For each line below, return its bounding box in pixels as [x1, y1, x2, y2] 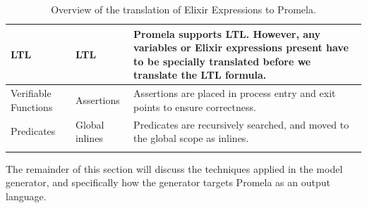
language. [6, 188, 47, 203]
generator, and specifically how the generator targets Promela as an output [6, 175, 330, 190]
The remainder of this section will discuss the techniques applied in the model [6, 161, 343, 176]
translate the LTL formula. [133, 67, 267, 82]
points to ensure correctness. [133, 99, 256, 114]
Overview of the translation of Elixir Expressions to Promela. [51, 2, 316, 16]
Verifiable [11, 86, 52, 100]
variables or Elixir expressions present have [133, 40, 349, 55]
